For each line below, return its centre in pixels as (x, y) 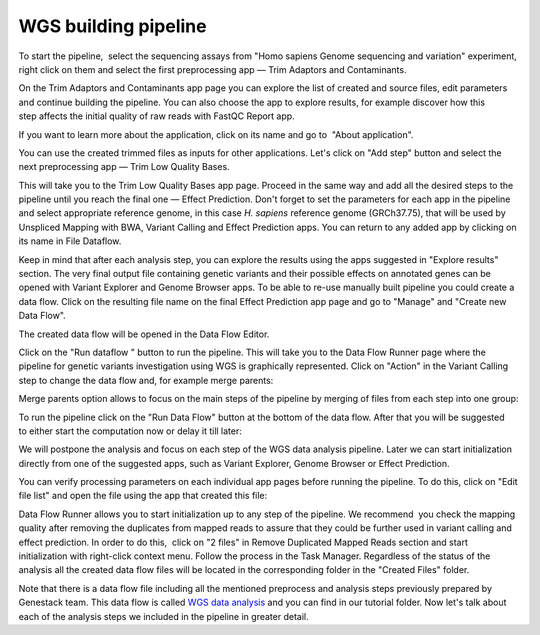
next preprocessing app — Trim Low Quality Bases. (124, 167)
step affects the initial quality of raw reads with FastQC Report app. (156, 116)
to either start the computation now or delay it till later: (130, 431)
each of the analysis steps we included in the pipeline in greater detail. (163, 616)
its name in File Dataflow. (70, 241)
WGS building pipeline (112, 26)
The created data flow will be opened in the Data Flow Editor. (144, 334)
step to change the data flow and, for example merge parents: (146, 380)
